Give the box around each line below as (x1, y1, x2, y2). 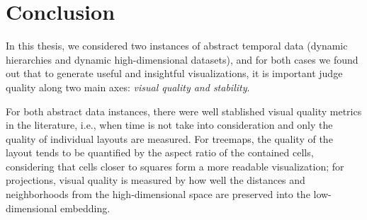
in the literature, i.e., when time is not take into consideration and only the (6, 117, 333, 132)
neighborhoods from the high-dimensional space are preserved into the (6, 187, 310, 202)
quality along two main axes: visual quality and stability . (6, 79, 250, 94)
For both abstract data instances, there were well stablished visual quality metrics (6, 103, 362, 118)
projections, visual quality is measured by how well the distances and (6, 173, 305, 187)
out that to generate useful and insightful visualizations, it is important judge (6, 66, 343, 81)
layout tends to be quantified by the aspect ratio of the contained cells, (6, 145, 314, 160)
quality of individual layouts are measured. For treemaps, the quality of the (6, 131, 333, 146)
